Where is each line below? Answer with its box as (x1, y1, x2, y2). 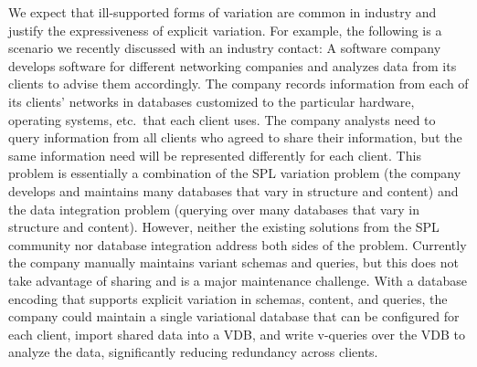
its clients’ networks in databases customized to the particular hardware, (8, 91, 415, 110)
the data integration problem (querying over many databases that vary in (8, 199, 419, 218)
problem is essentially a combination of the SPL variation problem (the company (8, 163, 461, 183)
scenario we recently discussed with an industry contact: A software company (8, 38, 441, 58)
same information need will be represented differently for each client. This (8, 145, 421, 164)
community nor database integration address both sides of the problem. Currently (8, 235, 467, 254)
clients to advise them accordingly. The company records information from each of (8, 74, 469, 93)
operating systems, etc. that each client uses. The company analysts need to (8, 110, 436, 129)
